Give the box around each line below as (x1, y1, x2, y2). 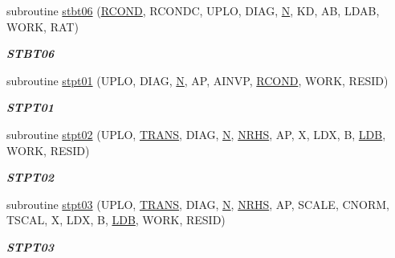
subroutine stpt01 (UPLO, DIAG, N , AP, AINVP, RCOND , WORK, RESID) (6, 72, 389, 88)
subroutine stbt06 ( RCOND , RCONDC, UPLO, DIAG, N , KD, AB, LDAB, (6, 2, 380, 18)
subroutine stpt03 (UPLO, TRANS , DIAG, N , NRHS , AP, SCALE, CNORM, (6, 195, 389, 212)
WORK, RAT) (6, 18, 79, 35)
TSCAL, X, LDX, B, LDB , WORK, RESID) (6, 211, 226, 228)
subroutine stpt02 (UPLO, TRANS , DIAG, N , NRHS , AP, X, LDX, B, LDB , (6, 125, 386, 142)
